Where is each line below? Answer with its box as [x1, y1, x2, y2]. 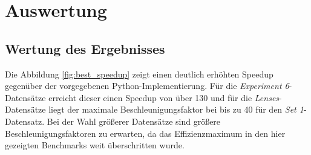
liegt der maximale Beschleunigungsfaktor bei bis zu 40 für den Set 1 [48, 103, 304, 116]
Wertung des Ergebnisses [5, 39, 165, 58]
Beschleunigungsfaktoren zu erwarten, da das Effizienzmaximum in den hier [5, 127, 286, 139]
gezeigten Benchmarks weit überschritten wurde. [5, 139, 185, 151]
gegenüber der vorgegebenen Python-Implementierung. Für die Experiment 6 [5, 79, 289, 92]
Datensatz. [5, 114, 45, 127]
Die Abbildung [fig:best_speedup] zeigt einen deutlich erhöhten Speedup [5, 67, 273, 80]
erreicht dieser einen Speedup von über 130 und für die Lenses [48, 91, 280, 104]
